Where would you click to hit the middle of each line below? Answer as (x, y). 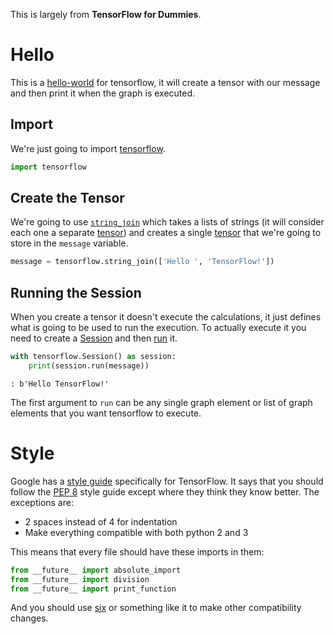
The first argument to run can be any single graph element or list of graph (161, 402)
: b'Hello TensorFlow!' (60, 384)
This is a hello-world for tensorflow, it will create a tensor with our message (165, 82)
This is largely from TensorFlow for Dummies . (106, 14)
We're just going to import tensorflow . (88, 148)
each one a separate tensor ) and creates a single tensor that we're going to (166, 233)
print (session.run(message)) (89, 366)
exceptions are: (42, 502)
